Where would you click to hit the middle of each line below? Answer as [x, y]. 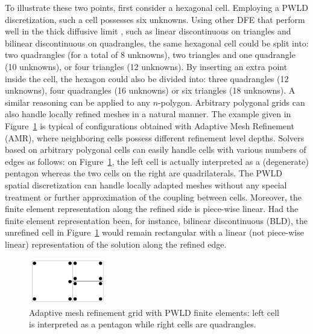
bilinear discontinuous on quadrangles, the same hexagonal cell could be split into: [157, 43]
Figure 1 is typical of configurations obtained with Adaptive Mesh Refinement [150, 125]
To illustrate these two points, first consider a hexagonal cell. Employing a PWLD [156, 7]
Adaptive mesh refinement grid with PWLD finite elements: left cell [154, 312]
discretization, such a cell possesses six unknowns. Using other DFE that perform [155, 19]
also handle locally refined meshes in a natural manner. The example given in [148, 114]
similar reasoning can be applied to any [77, 102]
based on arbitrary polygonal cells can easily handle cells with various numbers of [156, 149]
